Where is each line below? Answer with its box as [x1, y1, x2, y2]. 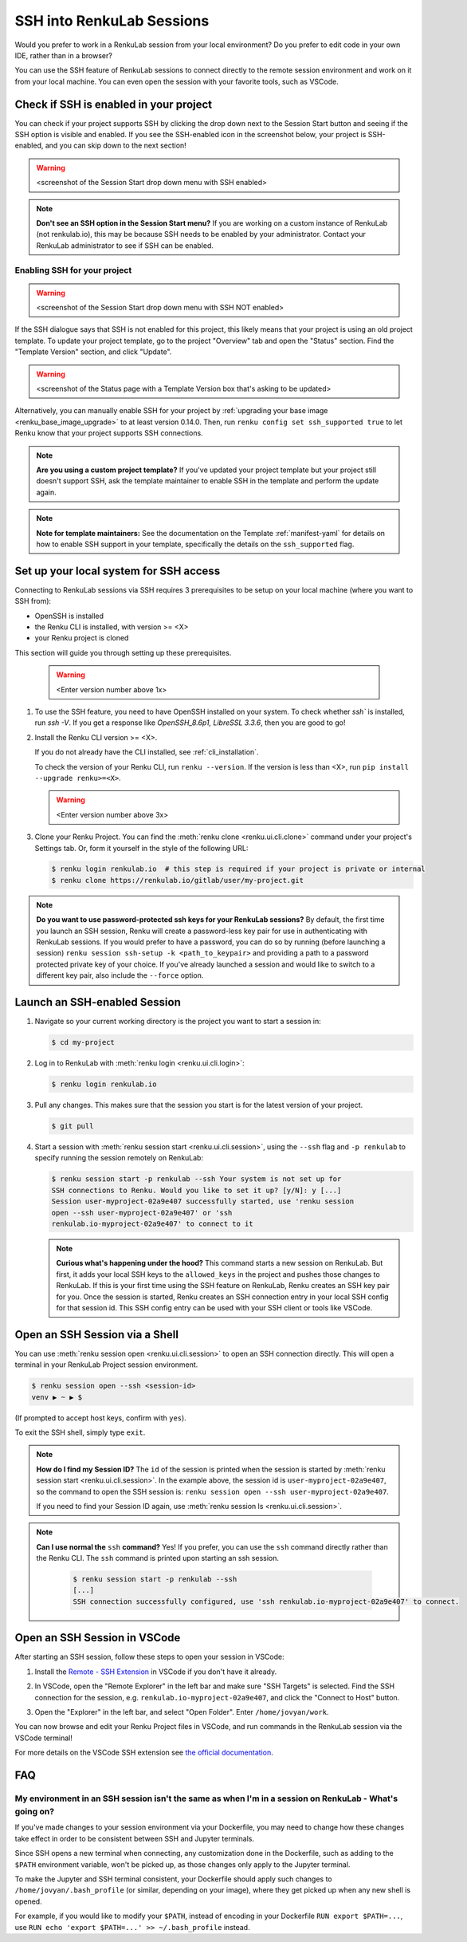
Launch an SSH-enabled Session [14, 995, 181, 1009]
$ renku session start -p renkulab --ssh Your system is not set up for [51, 1175, 342, 1184]
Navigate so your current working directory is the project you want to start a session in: [34, 1017, 322, 1026]
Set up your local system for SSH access [14, 564, 221, 577]
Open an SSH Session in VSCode [14, 1631, 181, 1645]
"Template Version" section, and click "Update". [14, 347, 172, 356]
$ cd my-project [51, 1038, 116, 1047]
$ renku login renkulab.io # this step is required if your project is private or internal [51, 865, 426, 873]
